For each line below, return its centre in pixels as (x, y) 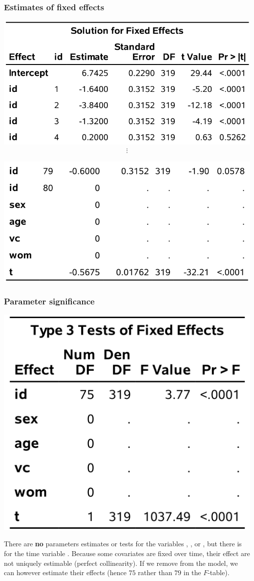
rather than (155, 572)
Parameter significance (49, 301)
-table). (219, 572)
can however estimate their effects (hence (65, 572)
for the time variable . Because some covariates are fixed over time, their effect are (127, 553)
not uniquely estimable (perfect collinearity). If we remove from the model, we (121, 563)
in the (192, 572)
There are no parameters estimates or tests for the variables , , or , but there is (123, 544)
